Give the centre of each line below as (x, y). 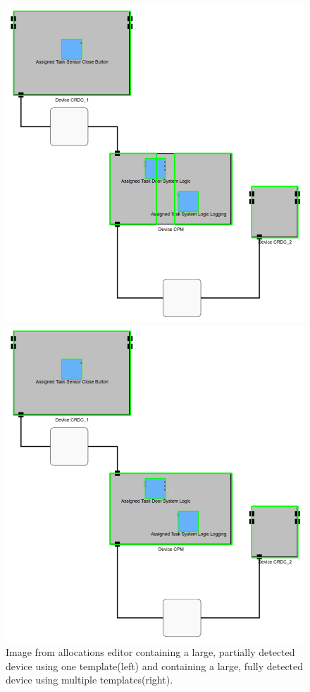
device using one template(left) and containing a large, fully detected (155, 666)
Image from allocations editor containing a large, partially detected (150, 652)
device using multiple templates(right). (89, 680)
